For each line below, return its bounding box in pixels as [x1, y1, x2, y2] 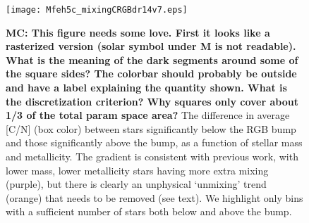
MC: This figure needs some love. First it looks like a [6, 25, 270, 39]
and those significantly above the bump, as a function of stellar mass [6, 135, 303, 150]
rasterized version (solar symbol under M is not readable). [6, 39, 296, 53]
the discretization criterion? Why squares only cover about [6, 94, 298, 108]
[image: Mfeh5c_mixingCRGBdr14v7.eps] [6, 5, 188, 15]
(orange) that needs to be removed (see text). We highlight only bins [6, 190, 303, 205]
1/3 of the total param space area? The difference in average [6, 108, 290, 122]
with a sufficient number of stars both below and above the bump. [6, 204, 292, 219]
